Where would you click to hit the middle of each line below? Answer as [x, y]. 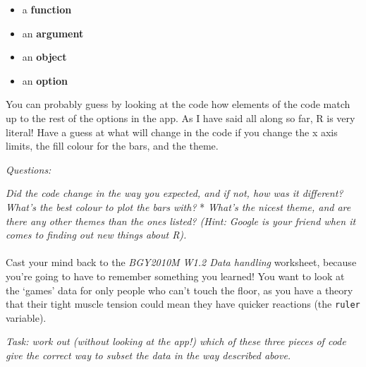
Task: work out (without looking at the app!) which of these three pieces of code [176, 341]
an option [45, 80]
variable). [26, 317]
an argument [53, 33]
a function [47, 9]
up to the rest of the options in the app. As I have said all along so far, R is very [181, 118]
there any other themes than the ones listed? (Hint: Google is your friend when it [181, 221]
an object [44, 57]
